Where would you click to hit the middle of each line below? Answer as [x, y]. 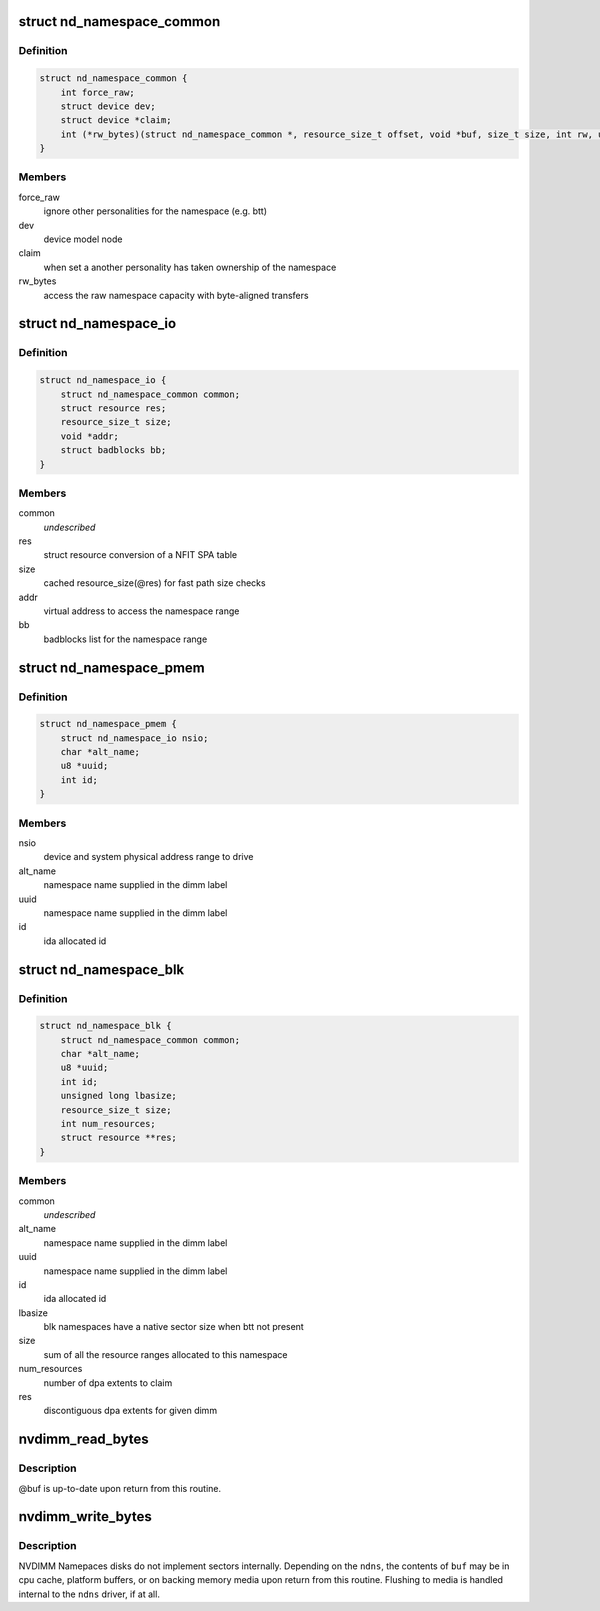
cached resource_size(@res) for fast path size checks [154, 583]
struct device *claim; [116, 120]
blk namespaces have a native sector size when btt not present [173, 1327]
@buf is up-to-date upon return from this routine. [120, 1488]
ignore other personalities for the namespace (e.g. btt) [155, 211]
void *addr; [90, 436]
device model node [83, 239]
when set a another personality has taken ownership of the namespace [190, 267]
